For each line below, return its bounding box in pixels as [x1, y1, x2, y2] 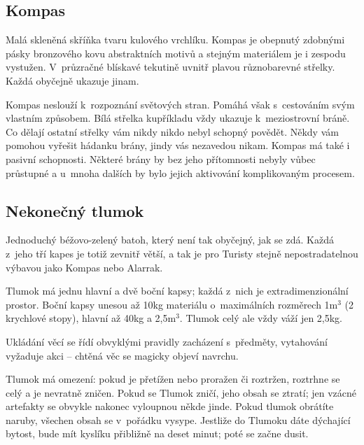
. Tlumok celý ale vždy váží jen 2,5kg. [179, 311, 343, 325]
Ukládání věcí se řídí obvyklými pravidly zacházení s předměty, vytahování [6, 334, 328, 348]
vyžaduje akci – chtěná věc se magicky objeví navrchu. [6, 348, 239, 362]
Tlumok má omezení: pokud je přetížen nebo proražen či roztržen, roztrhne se [6, 372, 340, 386]
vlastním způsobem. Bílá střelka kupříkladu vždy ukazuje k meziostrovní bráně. [6, 111, 350, 125]
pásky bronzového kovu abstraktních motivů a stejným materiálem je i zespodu [6, 45, 346, 60]
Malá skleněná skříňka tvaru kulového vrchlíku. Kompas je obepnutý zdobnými [6, 32, 345, 47]
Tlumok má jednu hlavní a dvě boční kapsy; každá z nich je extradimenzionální [6, 283, 349, 298]
